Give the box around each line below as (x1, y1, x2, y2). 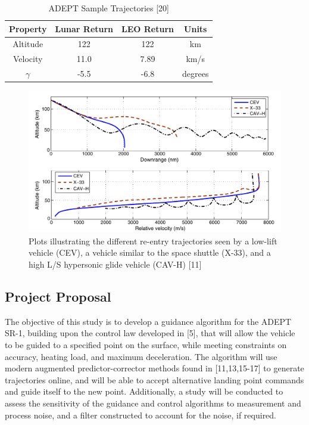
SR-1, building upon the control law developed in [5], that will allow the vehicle (5, 327, 295, 339)
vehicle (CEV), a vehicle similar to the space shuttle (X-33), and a (29, 246, 271, 259)
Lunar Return (55, 22, 114, 35)
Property (9, 22, 47, 35)
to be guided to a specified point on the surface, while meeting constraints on (5, 339, 287, 351)
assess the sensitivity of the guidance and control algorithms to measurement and (5, 397, 301, 410)
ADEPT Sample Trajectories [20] (48, 2, 170, 14)
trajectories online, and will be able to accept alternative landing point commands (5, 373, 304, 386)
